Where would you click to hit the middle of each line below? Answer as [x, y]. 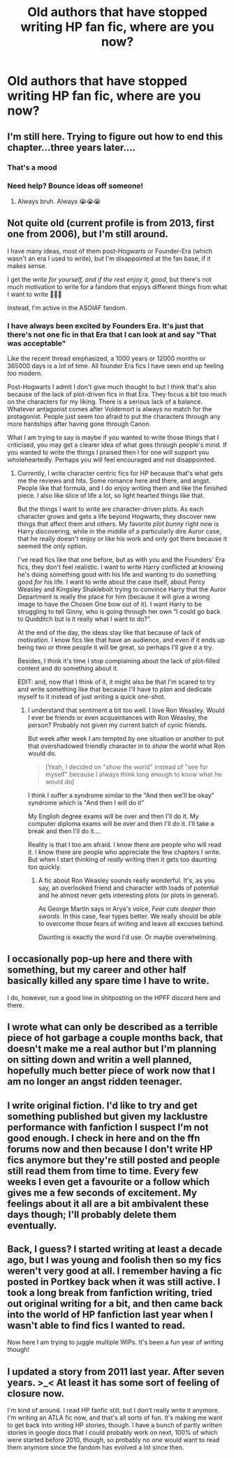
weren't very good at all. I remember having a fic [115, 1271]
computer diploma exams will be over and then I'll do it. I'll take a [121, 823]
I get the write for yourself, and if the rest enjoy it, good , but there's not [109, 279]
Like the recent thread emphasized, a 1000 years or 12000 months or [107, 358]
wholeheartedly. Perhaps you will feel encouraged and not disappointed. [112, 459]
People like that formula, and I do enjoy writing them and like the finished [122, 488]
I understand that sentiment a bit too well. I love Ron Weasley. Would [126, 710]
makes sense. [27, 265]
